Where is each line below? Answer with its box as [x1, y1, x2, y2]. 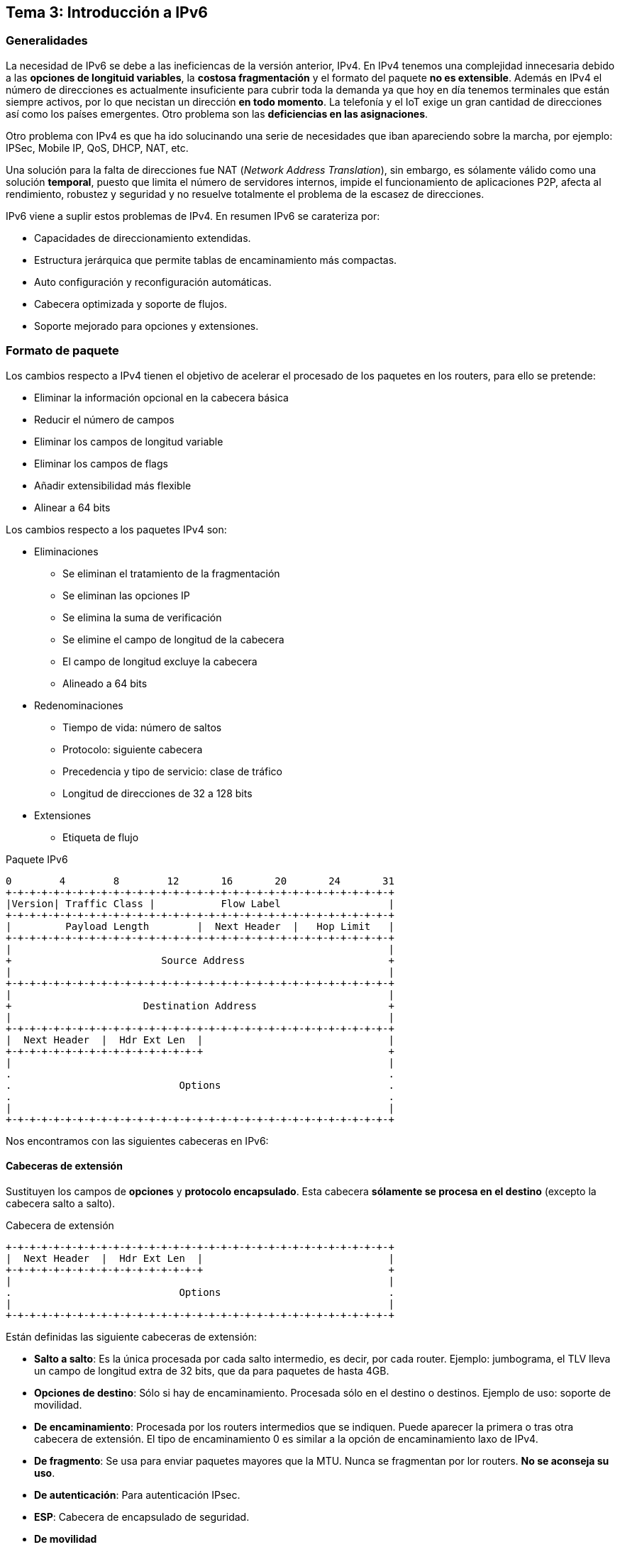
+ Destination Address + [6, 999, 394, 1011]
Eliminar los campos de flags [34, 457, 168, 470]
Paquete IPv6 [6, 853, 68, 865]
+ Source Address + [6, 954, 394, 966]
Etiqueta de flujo [62, 831, 139, 843]
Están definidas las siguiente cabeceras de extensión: [6, 1330, 257, 1343]
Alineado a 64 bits [62, 677, 148, 689]
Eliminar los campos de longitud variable [34, 435, 223, 448]
